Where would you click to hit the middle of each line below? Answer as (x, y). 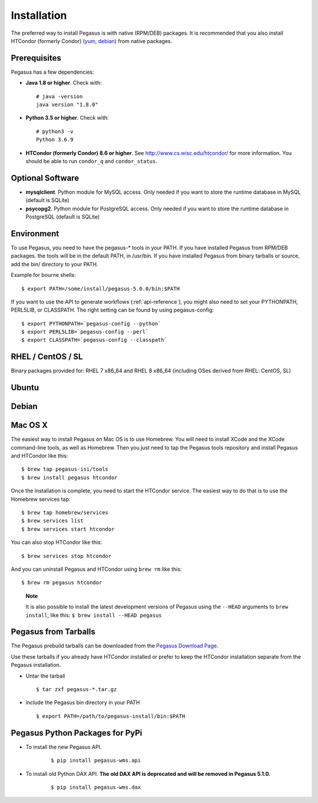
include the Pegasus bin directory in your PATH (83, 703)
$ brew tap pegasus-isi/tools (65, 469)
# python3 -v (55, 131)
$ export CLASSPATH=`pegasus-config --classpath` (95, 340)
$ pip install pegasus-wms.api (96, 761)
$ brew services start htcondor (68, 529)
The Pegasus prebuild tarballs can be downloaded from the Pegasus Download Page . (115, 646)
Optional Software (45, 178)
